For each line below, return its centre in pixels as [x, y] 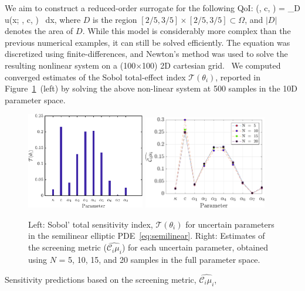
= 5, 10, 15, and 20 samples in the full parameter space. [160, 260]
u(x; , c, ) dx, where [43, 19]
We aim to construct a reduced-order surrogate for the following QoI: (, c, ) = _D [152, 8]
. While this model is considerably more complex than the [187, 31]
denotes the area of [39, 31]
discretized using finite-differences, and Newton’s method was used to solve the [146, 54]
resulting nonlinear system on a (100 [70, 65]
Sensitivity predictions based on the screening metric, [101, 279]
